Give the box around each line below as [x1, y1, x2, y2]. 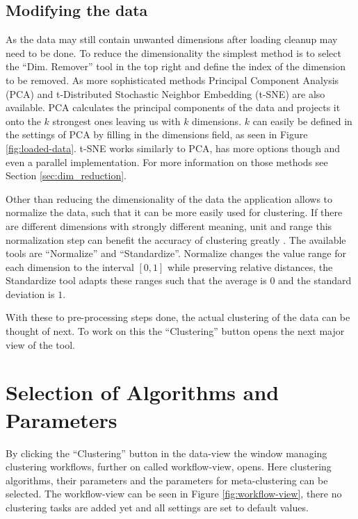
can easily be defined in [252, 113, 352, 128]
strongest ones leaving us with [52, 113, 181, 128]
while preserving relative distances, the [168, 259, 333, 274]
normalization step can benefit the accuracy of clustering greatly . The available [6, 232, 346, 247]
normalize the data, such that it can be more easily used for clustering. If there [6, 205, 343, 220]
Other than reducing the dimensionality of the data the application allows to [6, 191, 333, 206]
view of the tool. [6, 337, 75, 352]
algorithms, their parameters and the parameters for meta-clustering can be [6, 472, 328, 487]
